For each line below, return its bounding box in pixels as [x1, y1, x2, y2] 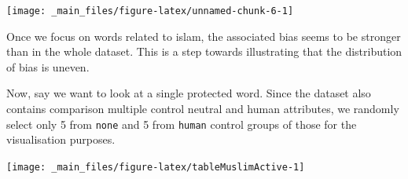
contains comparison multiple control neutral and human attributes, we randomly [6, 100, 399, 117]
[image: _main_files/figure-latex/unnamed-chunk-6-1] [6, 5, 294, 16]
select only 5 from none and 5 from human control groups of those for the [6, 115, 357, 132]
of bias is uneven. [6, 58, 90, 75]
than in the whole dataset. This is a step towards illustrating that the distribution [6, 43, 402, 60]
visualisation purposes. [6, 131, 116, 148]
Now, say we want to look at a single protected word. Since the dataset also [6, 85, 371, 101]
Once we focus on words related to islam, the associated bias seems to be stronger [6, 27, 401, 44]
